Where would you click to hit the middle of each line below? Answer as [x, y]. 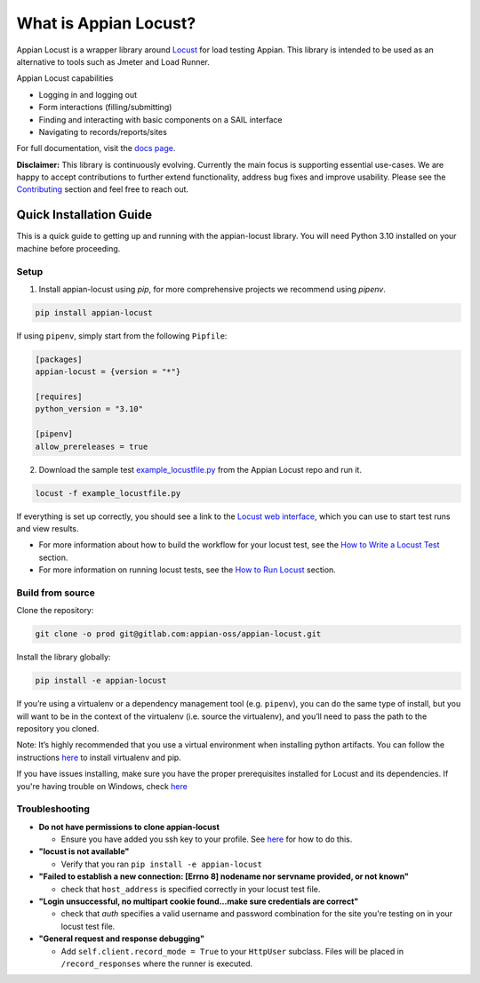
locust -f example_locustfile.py [108, 493]
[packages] [59, 359]
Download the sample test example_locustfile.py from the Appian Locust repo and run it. [200, 469]
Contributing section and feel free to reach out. [103, 189]
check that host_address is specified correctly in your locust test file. [191, 889]
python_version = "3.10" [89, 409]
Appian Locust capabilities [65, 78]
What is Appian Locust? [106, 23]
